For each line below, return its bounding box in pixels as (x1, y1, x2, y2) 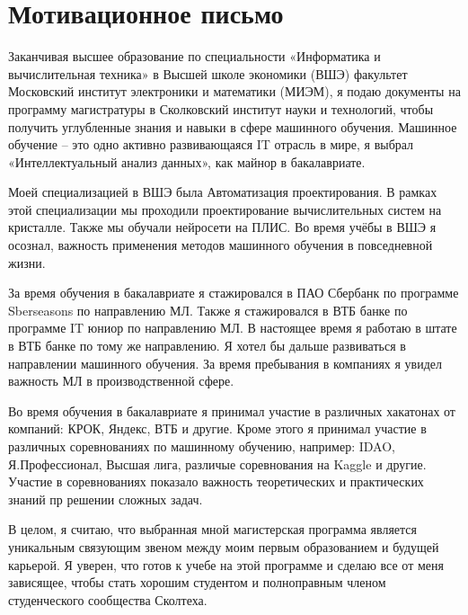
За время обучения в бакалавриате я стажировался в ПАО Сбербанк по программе (8, 283, 459, 302)
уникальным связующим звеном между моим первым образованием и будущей (8, 537, 439, 556)
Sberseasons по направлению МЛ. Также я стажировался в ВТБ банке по (8, 300, 408, 319)
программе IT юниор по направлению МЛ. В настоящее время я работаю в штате (8, 318, 457, 337)
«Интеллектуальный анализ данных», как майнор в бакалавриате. (8, 152, 366, 171)
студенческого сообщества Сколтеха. (8, 590, 208, 609)
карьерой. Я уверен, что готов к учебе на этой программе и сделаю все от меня (8, 555, 444, 574)
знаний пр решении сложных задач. (8, 489, 203, 508)
